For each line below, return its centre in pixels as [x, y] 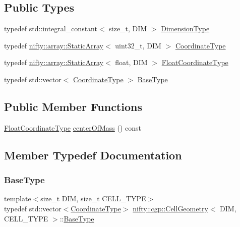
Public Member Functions [73, 106]
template [18, 198]
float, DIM [131, 62]
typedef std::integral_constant [51, 29]
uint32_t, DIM [138, 45]
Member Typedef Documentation [93, 155]
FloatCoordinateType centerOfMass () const [73, 127]
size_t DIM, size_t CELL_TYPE [93, 198]
